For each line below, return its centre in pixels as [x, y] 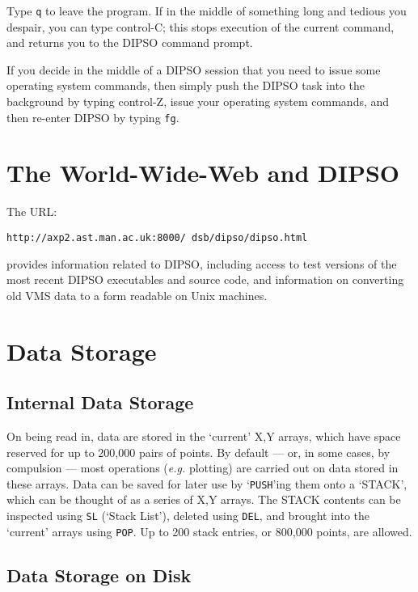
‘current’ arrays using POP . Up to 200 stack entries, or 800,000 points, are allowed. [209, 531]
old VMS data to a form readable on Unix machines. [137, 295]
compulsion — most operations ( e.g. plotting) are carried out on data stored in [203, 468]
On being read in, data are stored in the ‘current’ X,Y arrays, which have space [204, 436]
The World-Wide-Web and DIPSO [203, 173]
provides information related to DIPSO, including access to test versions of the [202, 263]
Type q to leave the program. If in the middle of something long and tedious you [207, 11]
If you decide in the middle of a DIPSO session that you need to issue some [194, 69]
